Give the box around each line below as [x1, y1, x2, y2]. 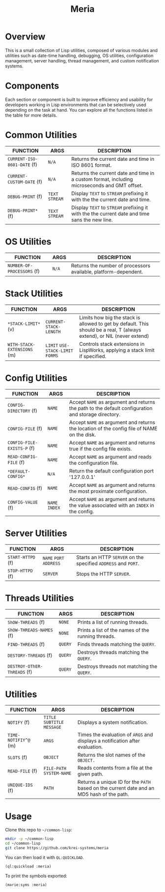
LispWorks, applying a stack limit [79, 347, 155, 354]
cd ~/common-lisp [5, 841, 41, 846]
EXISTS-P [7, 446, 28, 451]
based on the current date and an [77, 785, 155, 792]
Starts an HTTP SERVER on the [76, 554, 144, 561]
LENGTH [45, 328, 61, 334]
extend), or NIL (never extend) [79, 332, 149, 339]
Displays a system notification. [77, 719, 148, 726]
